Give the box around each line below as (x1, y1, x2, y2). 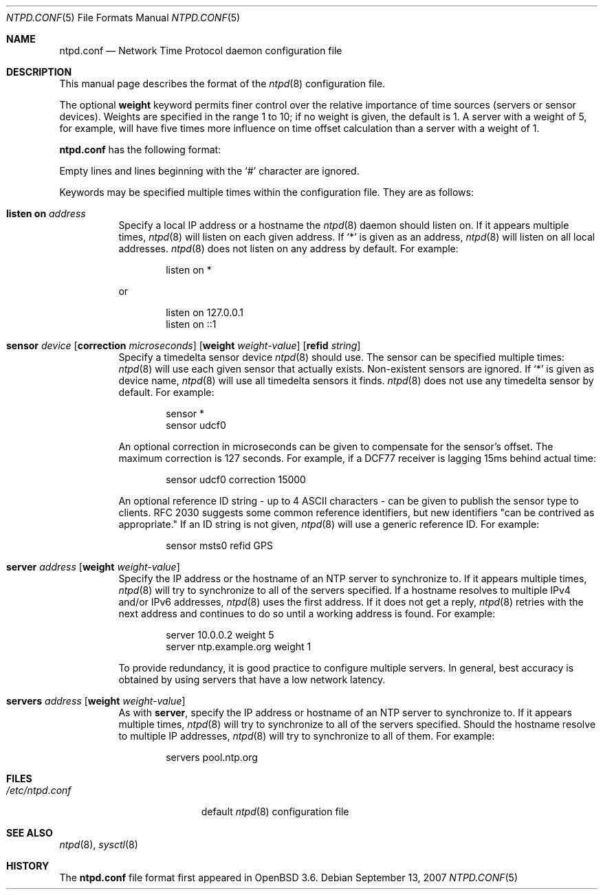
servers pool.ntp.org (166, 751, 258, 763)
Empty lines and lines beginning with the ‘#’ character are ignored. (59, 165, 360, 177)
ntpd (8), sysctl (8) (59, 839, 138, 850)
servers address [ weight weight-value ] (6, 695, 186, 707)
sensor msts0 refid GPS (166, 540, 273, 551)
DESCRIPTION (6, 66, 72, 78)
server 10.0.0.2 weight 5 (166, 629, 274, 641)
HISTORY (6, 860, 50, 872)
